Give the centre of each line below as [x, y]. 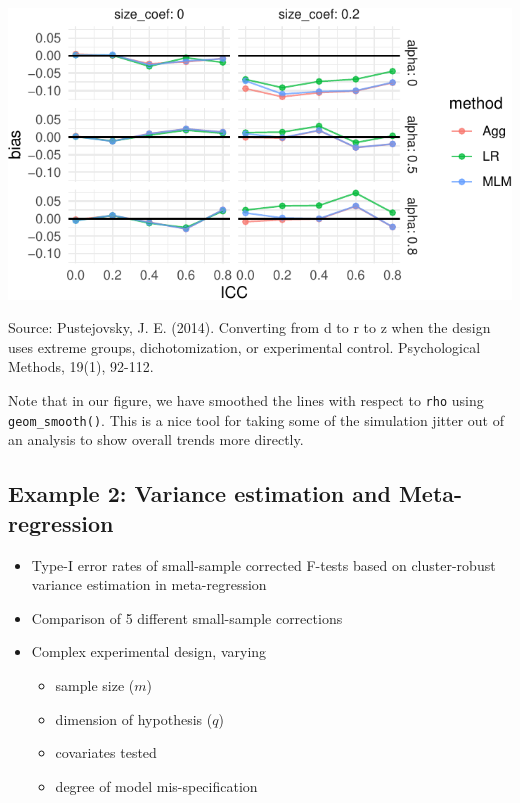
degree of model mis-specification [156, 785]
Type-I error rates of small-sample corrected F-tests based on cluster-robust [263, 564]
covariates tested [106, 752]
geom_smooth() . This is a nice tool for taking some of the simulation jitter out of [256, 419]
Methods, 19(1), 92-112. [81, 366]
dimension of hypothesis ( [134, 718]
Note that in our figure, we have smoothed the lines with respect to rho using [246, 400]
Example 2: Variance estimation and [199, 493]
